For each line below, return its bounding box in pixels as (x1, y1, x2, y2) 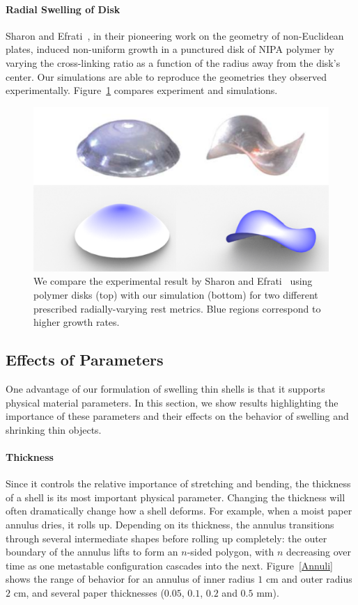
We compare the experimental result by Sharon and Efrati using (33, 274, 313, 288)
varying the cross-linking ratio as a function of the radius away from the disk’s (6, 55, 341, 70)
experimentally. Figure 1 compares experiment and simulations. (6, 83, 278, 97)
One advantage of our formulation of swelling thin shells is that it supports (6, 381, 325, 395)
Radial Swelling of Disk (6, 1, 120, 16)
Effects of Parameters (6, 349, 164, 370)
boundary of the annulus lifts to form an (6, 544, 178, 559)
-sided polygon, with (187, 544, 274, 559)
